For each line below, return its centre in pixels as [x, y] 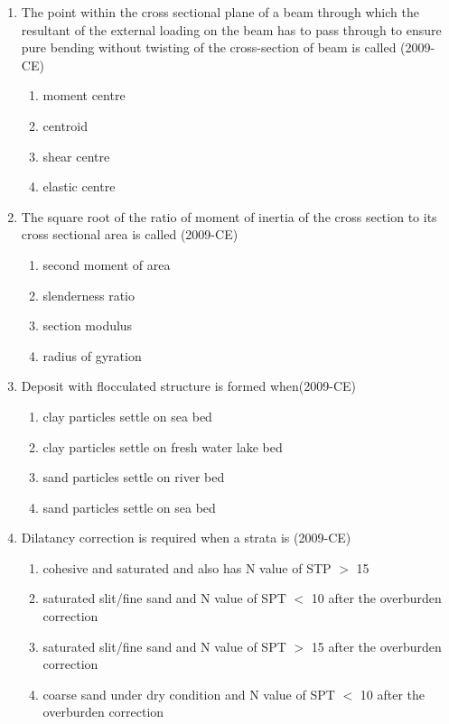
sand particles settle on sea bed [129, 507]
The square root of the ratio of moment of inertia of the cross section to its [229, 216]
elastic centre [79, 186]
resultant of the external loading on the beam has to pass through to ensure [231, 29]
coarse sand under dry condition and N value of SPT [189, 694]
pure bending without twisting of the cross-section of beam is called [209, 47]
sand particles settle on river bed [134, 477]
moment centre [84, 95]
